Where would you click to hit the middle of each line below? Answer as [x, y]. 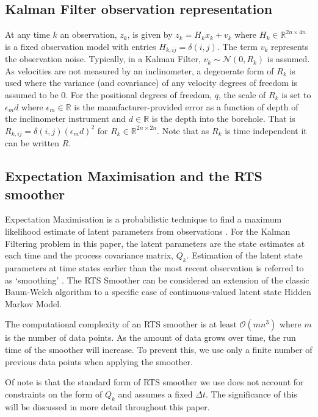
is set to [296, 95]
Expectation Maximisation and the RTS [134, 176]
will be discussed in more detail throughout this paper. [107, 406]
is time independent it [266, 130]
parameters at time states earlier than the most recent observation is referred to [154, 268]
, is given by [150, 34]
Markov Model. [34, 303]
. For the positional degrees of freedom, [139, 95]
